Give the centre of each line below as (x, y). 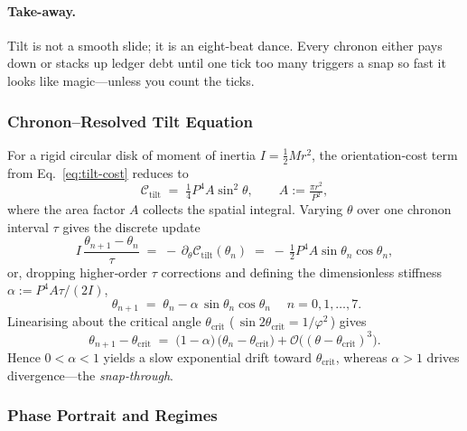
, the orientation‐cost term (385, 154)
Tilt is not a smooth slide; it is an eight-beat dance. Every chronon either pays (225, 45)
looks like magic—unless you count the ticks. (131, 80)
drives (443, 357)
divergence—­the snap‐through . (91, 375)
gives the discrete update (131, 226)
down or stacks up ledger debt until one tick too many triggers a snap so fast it (227, 63)
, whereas (361, 357)
